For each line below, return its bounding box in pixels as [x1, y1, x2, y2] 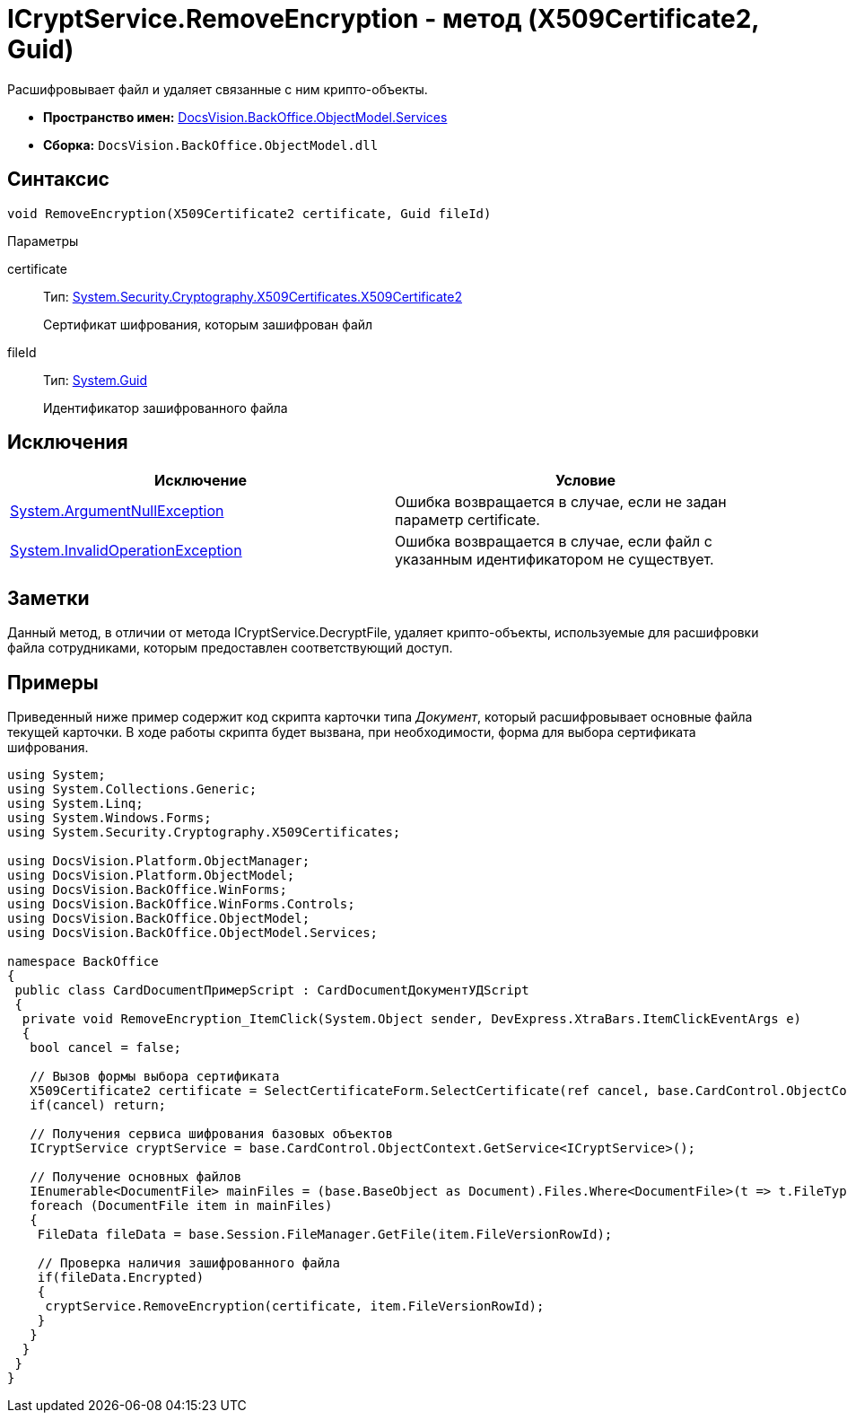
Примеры [7, 671, 99, 694]
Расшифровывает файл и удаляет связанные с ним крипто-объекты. [7, 81, 428, 97]
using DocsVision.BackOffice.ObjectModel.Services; [7, 925, 379, 941]
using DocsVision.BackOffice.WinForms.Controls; [7, 897, 355, 912]
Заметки [7, 586, 90, 609]
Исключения [7, 431, 128, 454]
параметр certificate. [395, 511, 540, 530]
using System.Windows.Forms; [7, 811, 212, 826]
